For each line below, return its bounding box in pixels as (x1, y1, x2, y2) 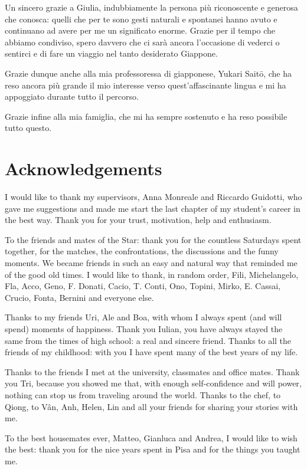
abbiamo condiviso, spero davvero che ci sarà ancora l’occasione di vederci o (5, 35, 280, 48)
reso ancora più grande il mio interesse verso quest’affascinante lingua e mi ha (5, 78, 286, 91)
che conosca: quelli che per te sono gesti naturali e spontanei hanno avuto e (5, 12, 277, 25)
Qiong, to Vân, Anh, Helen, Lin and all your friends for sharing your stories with (5, 400, 298, 412)
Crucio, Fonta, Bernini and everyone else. (5, 291, 154, 303)
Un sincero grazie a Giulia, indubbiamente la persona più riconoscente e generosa (5, 1, 298, 13)
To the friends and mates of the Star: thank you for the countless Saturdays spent (5, 233, 302, 245)
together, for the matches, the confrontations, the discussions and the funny (5, 245, 279, 257)
